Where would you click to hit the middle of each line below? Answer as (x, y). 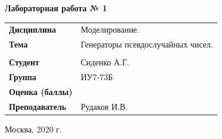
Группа (23, 77)
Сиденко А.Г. (105, 62)
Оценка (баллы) (41, 91)
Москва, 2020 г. (33, 129)
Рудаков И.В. (104, 106)
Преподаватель (38, 106)
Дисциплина (33, 29)
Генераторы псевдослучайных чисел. (147, 44)
